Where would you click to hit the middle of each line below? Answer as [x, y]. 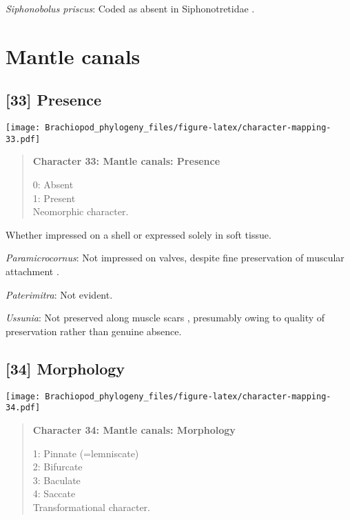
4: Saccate [54, 493]
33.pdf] [23, 139]
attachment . [32, 271]
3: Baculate [56, 480]
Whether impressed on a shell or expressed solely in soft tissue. [138, 234]
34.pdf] [23, 408]
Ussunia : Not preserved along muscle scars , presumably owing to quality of [165, 318]
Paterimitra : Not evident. [59, 294]
